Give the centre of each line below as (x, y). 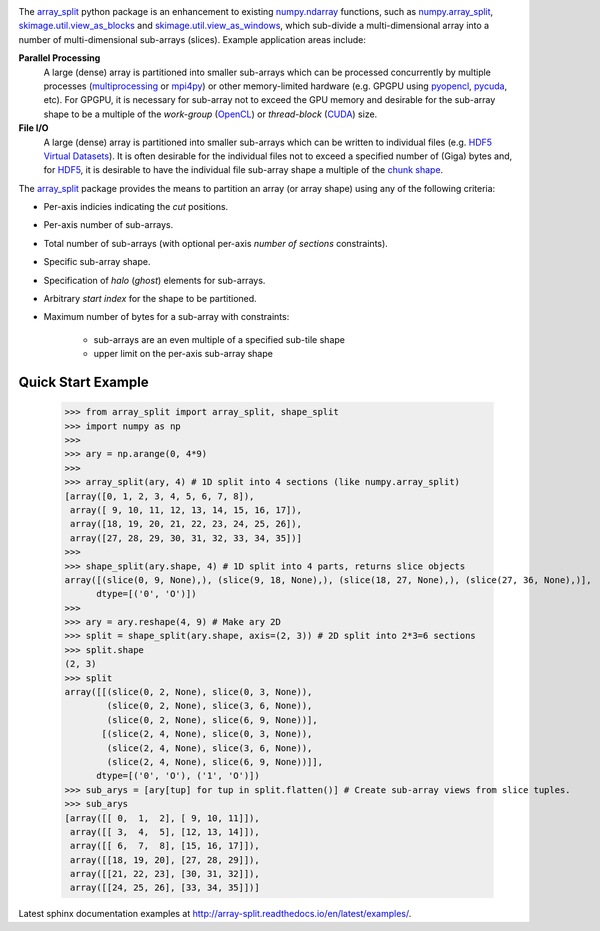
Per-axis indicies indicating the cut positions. (136, 207)
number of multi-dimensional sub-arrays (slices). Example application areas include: (192, 39)
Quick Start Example (83, 382)
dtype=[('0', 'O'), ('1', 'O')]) (178, 776)
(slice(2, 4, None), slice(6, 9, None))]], (215, 761)
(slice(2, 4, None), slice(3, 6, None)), (209, 748)
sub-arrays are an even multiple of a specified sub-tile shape (219, 339)
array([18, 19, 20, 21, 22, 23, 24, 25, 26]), (186, 524)
